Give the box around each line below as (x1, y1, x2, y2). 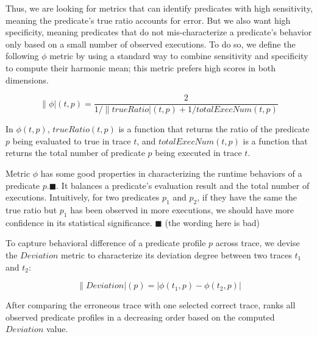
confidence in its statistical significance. (5, 216, 152, 229)
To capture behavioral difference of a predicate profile (5, 236, 206, 249)
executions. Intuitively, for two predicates (5, 191, 160, 204)
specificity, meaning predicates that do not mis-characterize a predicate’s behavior (5, 26, 312, 38)
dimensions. (5, 73, 49, 86)
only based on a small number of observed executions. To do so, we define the (5, 37, 296, 50)
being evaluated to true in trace (12, 134, 131, 147)
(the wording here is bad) (165, 216, 260, 229)
